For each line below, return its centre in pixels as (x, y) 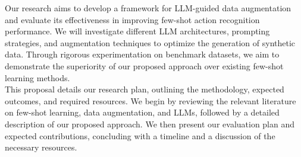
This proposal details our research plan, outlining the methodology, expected (145, 89)
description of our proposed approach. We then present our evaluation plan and (150, 124)
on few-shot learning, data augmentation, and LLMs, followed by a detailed (142, 112)
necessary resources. (41, 147)
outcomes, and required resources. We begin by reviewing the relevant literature (150, 100)
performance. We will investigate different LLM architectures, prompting (137, 31)
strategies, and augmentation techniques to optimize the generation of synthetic (150, 42)
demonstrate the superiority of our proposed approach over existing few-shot (144, 65)
